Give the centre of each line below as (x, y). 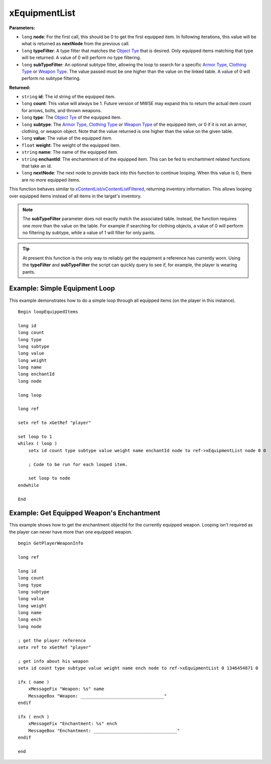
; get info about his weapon (53, 661)
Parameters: (22, 28)
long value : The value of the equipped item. (67, 138)
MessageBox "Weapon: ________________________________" (97, 696)
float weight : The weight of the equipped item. (71, 145)
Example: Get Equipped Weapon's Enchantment (85, 513)
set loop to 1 (35, 437)
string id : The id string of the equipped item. (69, 97)
